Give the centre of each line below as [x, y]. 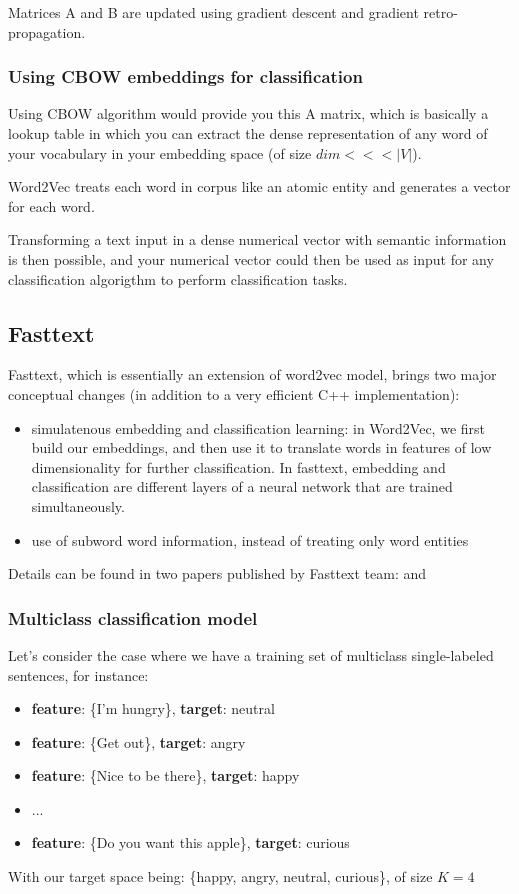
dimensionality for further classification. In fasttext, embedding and [238, 466]
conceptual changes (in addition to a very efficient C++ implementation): [234, 393]
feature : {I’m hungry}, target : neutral [153, 708]
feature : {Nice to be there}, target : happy [165, 775]
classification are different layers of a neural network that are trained [242, 486]
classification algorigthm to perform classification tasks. [178, 278]
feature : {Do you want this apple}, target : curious [190, 842]
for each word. [51, 205]
